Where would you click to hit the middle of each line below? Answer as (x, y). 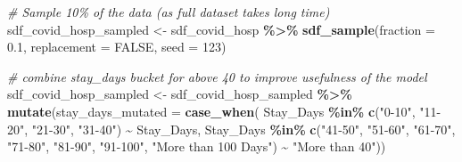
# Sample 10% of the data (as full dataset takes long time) (169, 12)
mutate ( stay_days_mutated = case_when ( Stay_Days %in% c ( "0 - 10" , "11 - (224, 111)
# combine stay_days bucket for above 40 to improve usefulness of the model (217, 76)
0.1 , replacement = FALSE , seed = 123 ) (117, 47)
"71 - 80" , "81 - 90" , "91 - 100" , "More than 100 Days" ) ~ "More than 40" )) (197, 146)
